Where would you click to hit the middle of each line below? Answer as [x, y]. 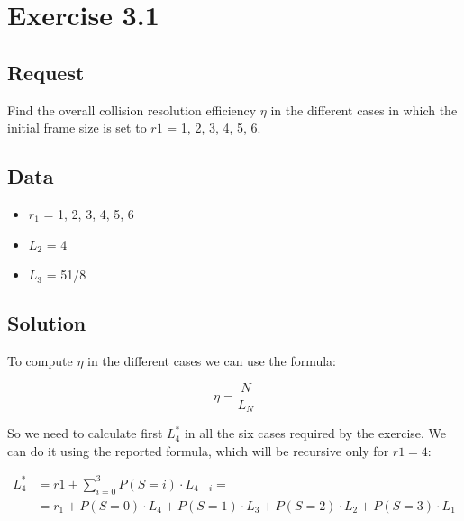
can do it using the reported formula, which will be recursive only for [198, 450]
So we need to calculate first [85, 433]
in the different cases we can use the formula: [212, 360]
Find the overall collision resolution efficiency [132, 110]
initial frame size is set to [77, 128]
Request [46, 72]
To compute [40, 360]
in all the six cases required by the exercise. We [315, 433]
